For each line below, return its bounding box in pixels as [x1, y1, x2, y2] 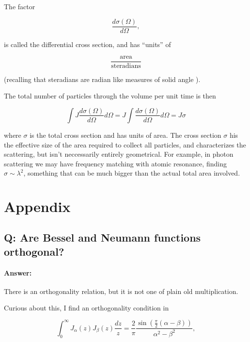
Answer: [4, 268, 32, 278]
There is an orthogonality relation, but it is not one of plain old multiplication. [4, 286, 238, 296]
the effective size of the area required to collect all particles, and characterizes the [4, 139, 246, 149]
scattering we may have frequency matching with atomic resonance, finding [4, 158, 227, 168]
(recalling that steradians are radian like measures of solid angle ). [4, 74, 201, 84]
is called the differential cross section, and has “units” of [4, 39, 171, 49]
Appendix [4, 196, 71, 216]
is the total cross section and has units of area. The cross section [30, 130, 221, 140]
